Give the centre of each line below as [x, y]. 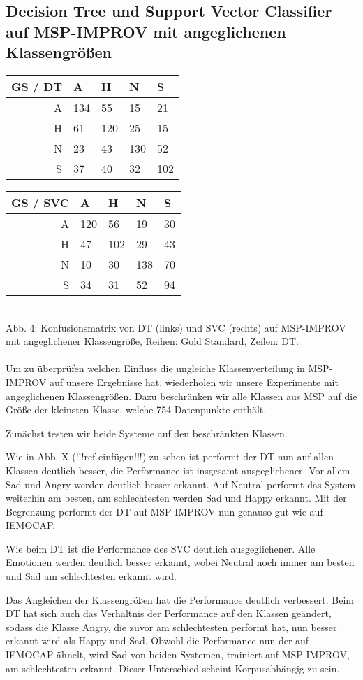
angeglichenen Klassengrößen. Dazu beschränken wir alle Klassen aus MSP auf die [181, 396]
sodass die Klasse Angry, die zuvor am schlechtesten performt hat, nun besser [171, 626]
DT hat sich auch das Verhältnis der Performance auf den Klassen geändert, [169, 613]
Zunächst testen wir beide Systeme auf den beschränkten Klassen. [147, 433]
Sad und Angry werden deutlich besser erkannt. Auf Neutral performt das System [181, 484]
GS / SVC [40, 202]
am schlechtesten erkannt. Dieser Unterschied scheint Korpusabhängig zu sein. [173, 668]
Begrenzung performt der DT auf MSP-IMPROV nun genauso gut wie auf [164, 511]
